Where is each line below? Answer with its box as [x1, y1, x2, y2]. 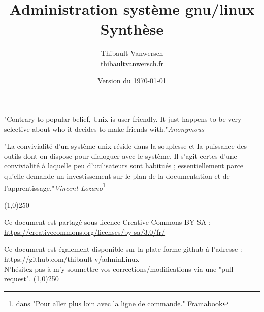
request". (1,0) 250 [4, 273, 59, 284]
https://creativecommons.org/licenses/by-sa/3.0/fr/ [4, 226, 166, 237]
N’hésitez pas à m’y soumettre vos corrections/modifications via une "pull [4, 263, 234, 274]
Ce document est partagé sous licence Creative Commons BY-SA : [4, 216, 211, 227]
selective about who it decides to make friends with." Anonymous [4, 123, 205, 134]
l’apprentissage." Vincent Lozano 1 [4, 181, 106, 193]
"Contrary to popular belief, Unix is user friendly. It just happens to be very [4, 114, 242, 124]
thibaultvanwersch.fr [100, 58, 164, 68]
